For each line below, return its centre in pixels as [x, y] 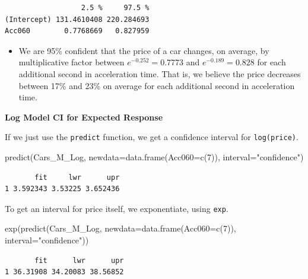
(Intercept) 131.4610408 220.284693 [77, 19]
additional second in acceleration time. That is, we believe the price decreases [160, 73]
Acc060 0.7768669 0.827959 [77, 31]
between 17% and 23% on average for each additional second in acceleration [157, 85]
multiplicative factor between [72, 62]
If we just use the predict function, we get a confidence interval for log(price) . [152, 137]
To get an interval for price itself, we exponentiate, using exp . [117, 208]
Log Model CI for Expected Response [84, 117]
